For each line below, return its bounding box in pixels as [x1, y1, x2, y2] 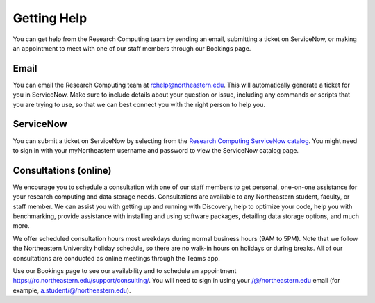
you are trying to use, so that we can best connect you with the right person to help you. [12, 100, 266, 108]
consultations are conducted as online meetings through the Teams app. [12, 254, 220, 262]
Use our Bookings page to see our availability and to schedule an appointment [12, 266, 237, 275]
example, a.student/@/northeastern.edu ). [12, 286, 131, 295]
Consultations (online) [12, 164, 112, 177]
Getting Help [12, 10, 87, 26]
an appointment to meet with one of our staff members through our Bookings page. [12, 44, 251, 52]
